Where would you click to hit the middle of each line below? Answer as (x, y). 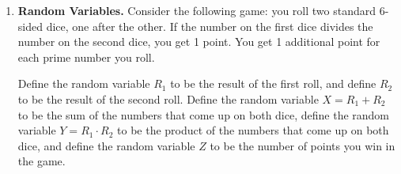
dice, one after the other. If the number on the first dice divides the (210, 26)
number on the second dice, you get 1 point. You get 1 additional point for (199, 42)
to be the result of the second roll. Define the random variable (168, 98)
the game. (42, 161)
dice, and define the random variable (106, 145)
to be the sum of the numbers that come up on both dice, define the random (204, 114)
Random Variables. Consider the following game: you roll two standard (197, 10)
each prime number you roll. (86, 57)
